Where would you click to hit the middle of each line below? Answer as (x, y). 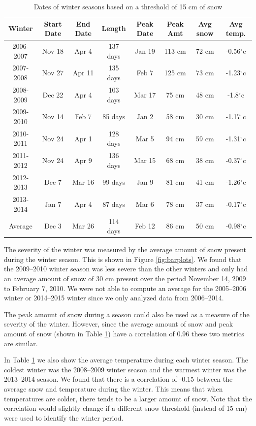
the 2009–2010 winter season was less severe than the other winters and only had (126, 269)
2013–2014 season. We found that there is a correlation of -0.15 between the (118, 379)
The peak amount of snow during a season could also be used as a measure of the (127, 314)
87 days (114, 204)
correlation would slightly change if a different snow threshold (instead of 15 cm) (126, 408)
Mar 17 (145, 94)
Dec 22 (53, 94)
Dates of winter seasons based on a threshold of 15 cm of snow (128, 6)
